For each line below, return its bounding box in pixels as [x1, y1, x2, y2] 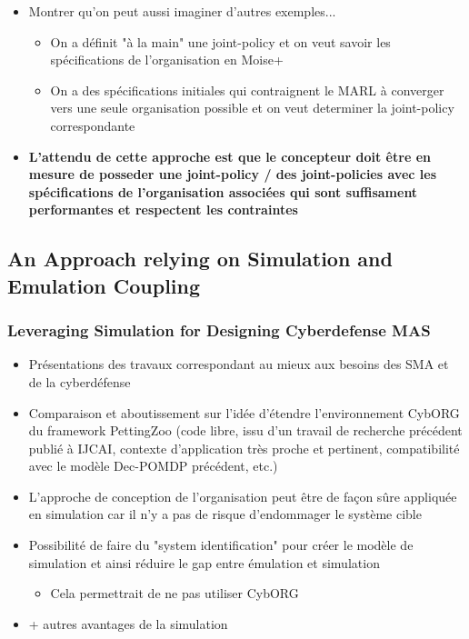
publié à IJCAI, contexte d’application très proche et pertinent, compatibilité [28, 438, 460, 457]
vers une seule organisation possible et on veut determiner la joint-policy [50, 98, 454, 117]
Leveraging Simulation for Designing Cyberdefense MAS [7, 319, 431, 342]
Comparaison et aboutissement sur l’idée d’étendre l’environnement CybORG [28, 403, 460, 422]
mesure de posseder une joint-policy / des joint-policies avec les [28, 165, 436, 184]
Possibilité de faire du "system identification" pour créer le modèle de [28, 535, 414, 554]
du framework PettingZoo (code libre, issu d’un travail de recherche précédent [28, 421, 463, 440]
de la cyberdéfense [28, 372, 131, 391]
